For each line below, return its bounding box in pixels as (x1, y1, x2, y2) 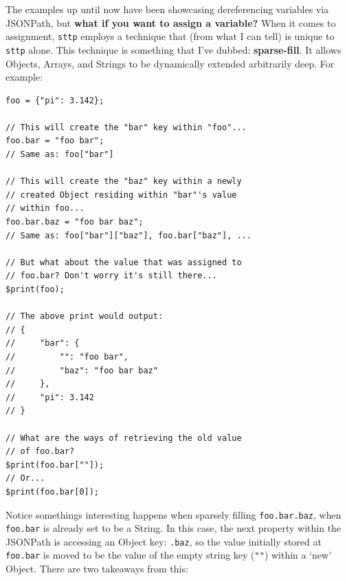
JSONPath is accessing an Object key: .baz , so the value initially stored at (5, 534, 322, 548)
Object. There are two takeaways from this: (5, 561, 188, 576)
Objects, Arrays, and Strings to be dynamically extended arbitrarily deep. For (5, 56, 335, 70)
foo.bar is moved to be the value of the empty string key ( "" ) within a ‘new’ (5, 548, 332, 562)
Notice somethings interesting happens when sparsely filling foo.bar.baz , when (5, 507, 342, 521)
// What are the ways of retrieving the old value (5, 433, 242, 443)
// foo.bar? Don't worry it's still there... (5, 271, 217, 281)
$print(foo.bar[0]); (5, 486, 100, 497)
